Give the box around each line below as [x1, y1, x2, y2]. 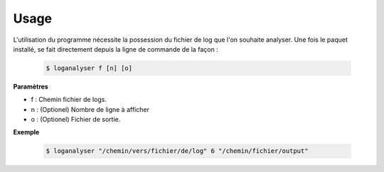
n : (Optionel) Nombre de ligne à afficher [31, 105, 149, 113]
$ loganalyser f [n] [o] [46, 64, 133, 72]
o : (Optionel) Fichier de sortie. [31, 115, 121, 124]
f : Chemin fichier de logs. [31, 96, 107, 104]
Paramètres [13, 82, 49, 91]
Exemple [13, 128, 40, 137]
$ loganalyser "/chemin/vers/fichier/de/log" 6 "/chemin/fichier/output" [46, 147, 309, 155]
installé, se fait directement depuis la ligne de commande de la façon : [13, 45, 218, 53]
